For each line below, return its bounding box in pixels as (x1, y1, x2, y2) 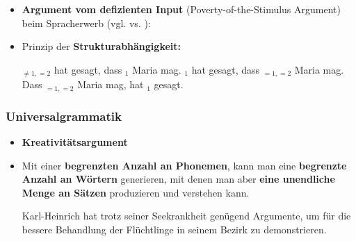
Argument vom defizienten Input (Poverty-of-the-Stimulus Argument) (22, 2, 341, 16)
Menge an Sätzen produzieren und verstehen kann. (22, 185, 250, 199)
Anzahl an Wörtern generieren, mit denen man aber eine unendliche (22, 172, 335, 186)
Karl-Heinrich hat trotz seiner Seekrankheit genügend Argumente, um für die (22, 208, 351, 223)
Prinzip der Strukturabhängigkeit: (22, 39, 181, 53)
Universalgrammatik (6, 107, 122, 124)
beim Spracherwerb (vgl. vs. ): (22, 15, 151, 30)
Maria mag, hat (77, 77, 144, 92)
